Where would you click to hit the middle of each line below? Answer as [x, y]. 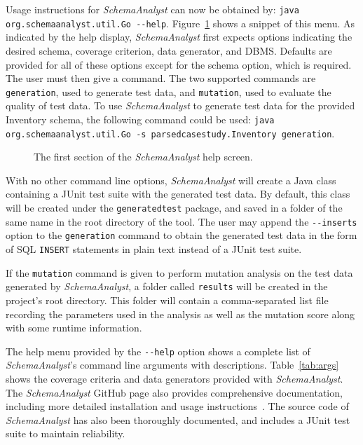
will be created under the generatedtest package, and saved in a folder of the [174, 208]
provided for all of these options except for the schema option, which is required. [179, 64]
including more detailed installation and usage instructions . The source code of [177, 406]
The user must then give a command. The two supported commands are [161, 78]
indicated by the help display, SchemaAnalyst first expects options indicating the [179, 37]
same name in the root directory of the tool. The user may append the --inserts [181, 221]
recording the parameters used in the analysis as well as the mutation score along [180, 314]
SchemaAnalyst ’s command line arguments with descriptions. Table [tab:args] [172, 365]
